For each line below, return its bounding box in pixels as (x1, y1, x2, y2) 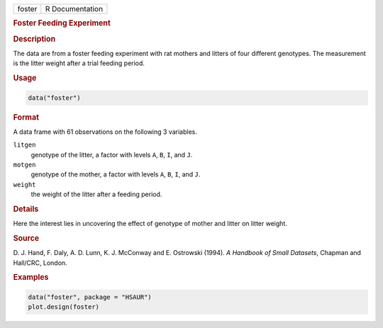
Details (13, 204, 39, 214)
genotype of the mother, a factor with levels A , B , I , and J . (30, 170, 201, 179)
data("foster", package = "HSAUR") (28, 293, 152, 301)
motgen (13, 160, 36, 169)
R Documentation (45, 4, 103, 13)
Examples (13, 273, 49, 283)
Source (13, 233, 40, 243)
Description (13, 34, 56, 44)
